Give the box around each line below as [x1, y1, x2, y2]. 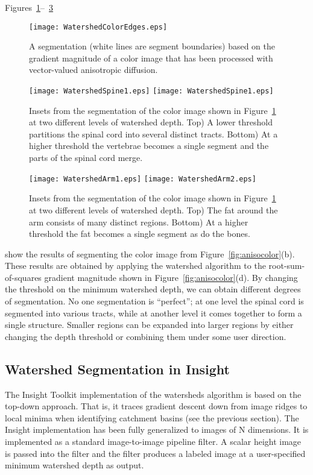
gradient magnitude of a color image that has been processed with [29, 51, 273, 64]
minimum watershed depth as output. [5, 459, 144, 471]
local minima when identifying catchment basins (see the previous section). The [5, 411, 299, 424]
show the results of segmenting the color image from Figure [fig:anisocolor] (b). [5, 247, 295, 260]
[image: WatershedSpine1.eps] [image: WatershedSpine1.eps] [29, 87, 274, 96]
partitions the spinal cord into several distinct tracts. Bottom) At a [29, 127, 278, 140]
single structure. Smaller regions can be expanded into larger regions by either [5, 318, 294, 331]
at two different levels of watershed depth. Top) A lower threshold [29, 116, 273, 128]
